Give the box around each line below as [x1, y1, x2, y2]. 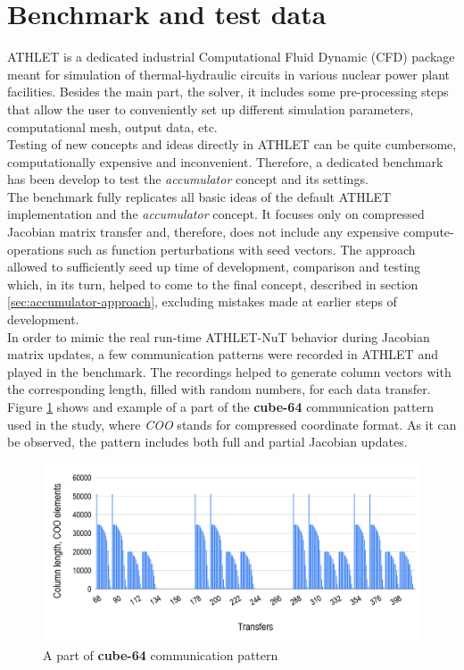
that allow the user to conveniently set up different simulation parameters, [7, 99, 414, 118]
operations [7, 239, 64, 258]
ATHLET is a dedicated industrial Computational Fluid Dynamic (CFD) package [7, 47, 455, 66]
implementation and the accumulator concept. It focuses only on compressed [7, 205, 425, 223]
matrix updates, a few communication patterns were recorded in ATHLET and [7, 345, 438, 364]
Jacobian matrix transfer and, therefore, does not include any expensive [7, 222, 400, 241]
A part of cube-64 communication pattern [43, 645, 278, 664]
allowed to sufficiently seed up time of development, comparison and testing [7, 257, 421, 276]
